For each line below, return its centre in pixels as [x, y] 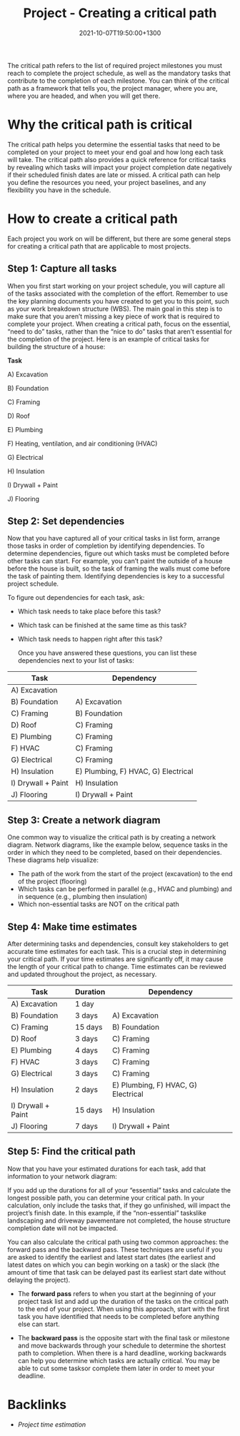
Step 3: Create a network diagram [84, 820]
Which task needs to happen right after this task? [90, 639]
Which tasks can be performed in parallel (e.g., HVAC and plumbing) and [125, 889]
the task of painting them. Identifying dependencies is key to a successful [116, 576]
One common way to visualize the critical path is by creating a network [112, 838]
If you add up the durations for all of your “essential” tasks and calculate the [119, 1190]
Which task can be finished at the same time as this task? [102, 626]
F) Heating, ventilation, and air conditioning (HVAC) [82, 443]
